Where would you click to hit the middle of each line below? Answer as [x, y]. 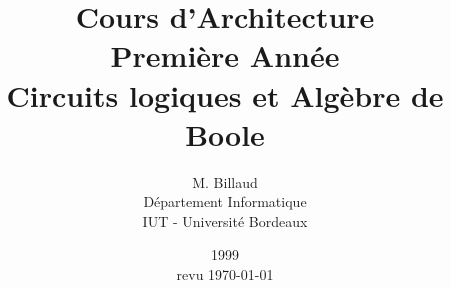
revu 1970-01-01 [225, 274]
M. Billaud [225, 181]
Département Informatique [225, 201]
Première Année [225, 55]
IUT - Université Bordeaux [225, 220]
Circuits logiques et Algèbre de [225, 94]
